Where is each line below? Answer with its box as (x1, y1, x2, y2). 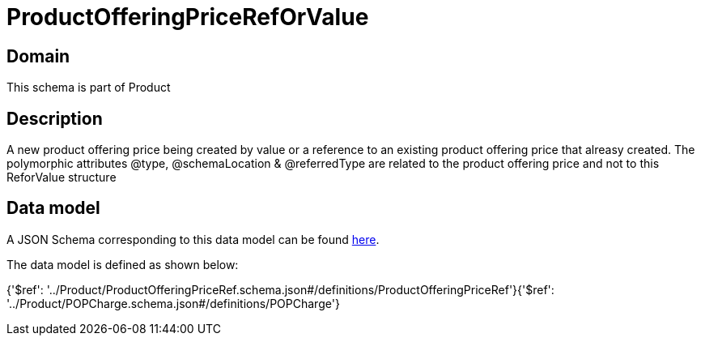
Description (6, 108, 103, 129)
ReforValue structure (6, 170, 117, 185)
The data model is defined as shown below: (6, 257, 239, 271)
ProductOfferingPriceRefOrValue (6, 3, 369, 31)
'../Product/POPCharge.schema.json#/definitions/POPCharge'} (6, 296, 340, 310)
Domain (6, 45, 70, 66)
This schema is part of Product (6, 80, 171, 95)
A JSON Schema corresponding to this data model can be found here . (6, 232, 380, 246)
